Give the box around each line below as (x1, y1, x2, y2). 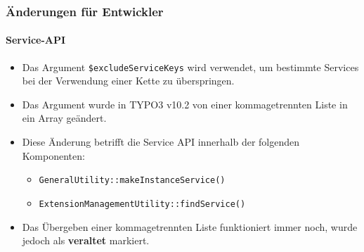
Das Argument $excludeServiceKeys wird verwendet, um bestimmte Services (22, 59, 359, 74)
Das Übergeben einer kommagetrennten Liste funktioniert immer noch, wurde (22, 219, 358, 234)
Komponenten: (22, 148, 85, 163)
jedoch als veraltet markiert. (22, 233, 150, 248)
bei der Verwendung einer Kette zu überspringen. (22, 73, 235, 88)
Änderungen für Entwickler (6, 2, 164, 20)
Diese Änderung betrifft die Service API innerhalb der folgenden (22, 134, 300, 149)
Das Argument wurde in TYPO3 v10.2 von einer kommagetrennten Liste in (22, 96, 348, 111)
